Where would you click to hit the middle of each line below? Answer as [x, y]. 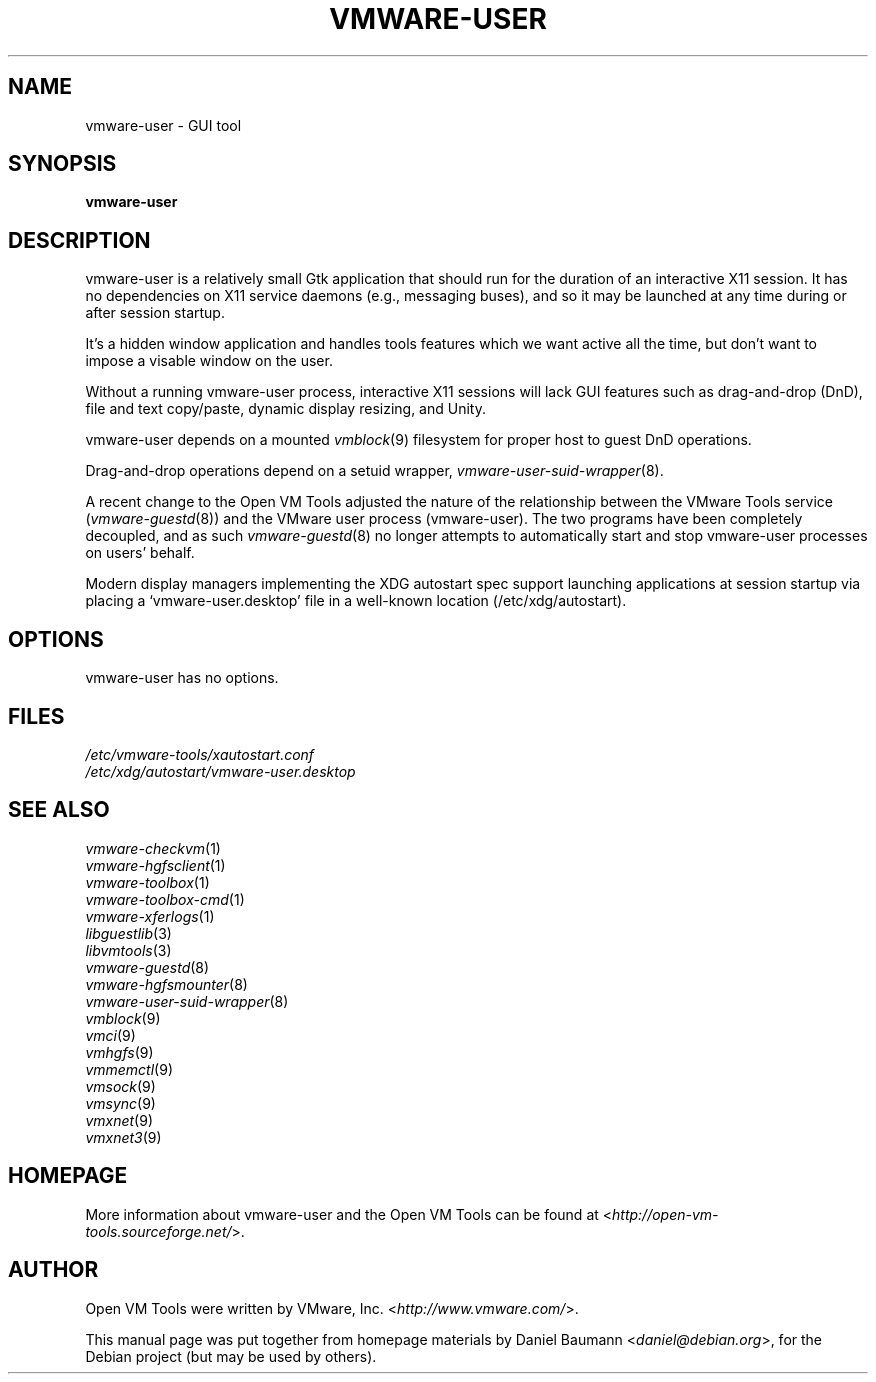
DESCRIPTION [79, 240]
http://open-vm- [665, 1214]
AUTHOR [53, 1270]
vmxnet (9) [119, 1120]
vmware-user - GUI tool [163, 125]
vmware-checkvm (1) [153, 848]
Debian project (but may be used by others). [231, 1356]
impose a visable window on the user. [209, 361]
